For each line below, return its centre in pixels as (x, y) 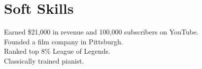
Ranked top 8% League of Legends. (57, 51)
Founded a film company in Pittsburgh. (64, 41)
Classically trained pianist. (44, 60)
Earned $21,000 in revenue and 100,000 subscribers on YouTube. (101, 32)
